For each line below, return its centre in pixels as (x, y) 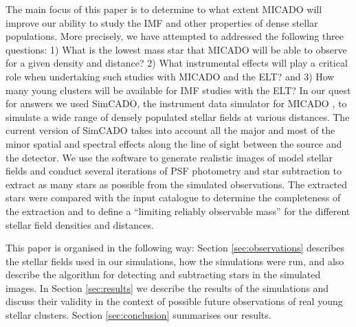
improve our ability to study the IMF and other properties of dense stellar (162, 22)
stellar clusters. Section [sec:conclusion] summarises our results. (138, 315)
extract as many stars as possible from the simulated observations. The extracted (177, 184)
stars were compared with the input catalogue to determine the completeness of (173, 198)
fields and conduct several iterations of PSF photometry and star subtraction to (174, 171)
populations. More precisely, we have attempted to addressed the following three (175, 36)
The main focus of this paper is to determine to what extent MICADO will (164, 9)
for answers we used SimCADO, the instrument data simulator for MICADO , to (176, 103)
